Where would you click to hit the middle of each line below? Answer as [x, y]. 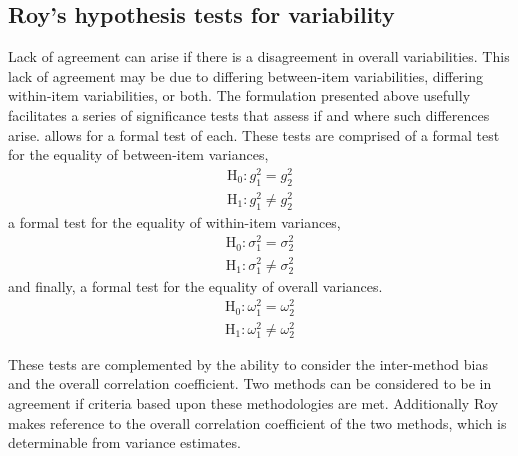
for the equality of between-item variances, [138, 154]
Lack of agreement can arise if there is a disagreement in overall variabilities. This [259, 56]
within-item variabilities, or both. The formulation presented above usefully [239, 95]
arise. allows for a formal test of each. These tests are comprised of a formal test [254, 134]
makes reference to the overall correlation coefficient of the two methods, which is [257, 422]
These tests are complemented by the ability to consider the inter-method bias [248, 363]
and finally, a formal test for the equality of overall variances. [195, 285]
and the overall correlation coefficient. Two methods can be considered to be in [250, 383]
